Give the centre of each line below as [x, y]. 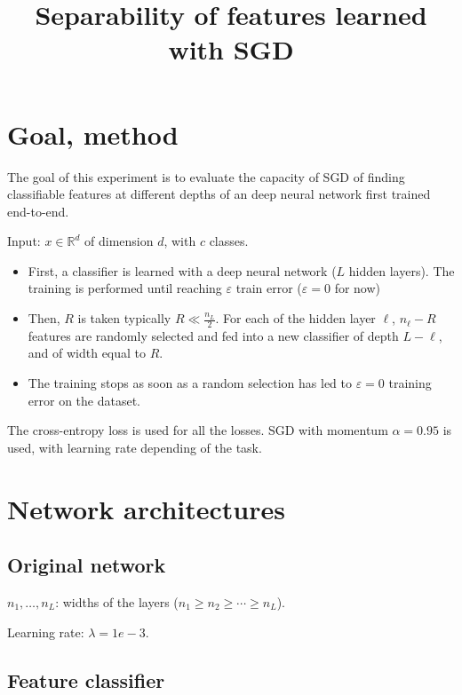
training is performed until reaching [125, 288]
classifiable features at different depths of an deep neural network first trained [219, 194]
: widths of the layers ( [117, 602]
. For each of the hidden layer [295, 318]
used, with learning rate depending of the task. [135, 447]
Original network [87, 565]
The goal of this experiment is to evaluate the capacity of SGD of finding [206, 176]
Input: [24, 241]
